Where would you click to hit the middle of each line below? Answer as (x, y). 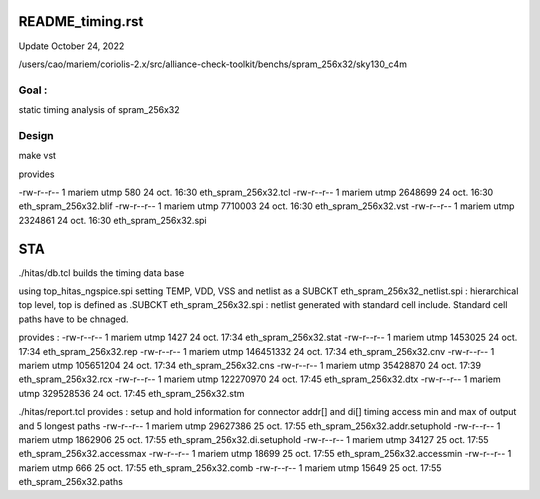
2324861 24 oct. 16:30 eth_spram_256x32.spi (112, 220)
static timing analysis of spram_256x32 (99, 110)
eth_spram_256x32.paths (71, 482)
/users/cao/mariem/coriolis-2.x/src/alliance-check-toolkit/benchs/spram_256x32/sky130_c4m (212, 64)
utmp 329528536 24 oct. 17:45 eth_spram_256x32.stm (131, 393)
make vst (37, 156)
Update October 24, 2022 (71, 46)
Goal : (33, 90)
